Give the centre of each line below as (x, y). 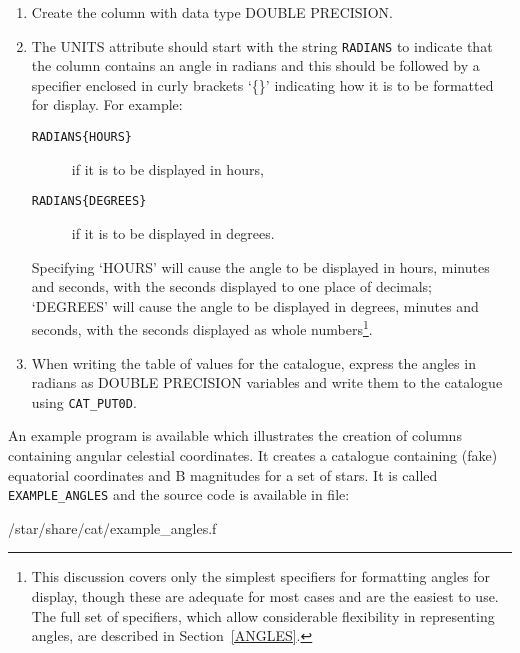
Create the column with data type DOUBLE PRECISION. (212, 12)
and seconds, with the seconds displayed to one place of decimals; (231, 286)
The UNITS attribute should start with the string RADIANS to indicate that (262, 45)
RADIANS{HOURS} (82, 137)
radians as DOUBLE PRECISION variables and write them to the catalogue (267, 382)
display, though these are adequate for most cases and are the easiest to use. (265, 596)
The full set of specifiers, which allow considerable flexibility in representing (263, 615)
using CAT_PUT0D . (84, 401)
